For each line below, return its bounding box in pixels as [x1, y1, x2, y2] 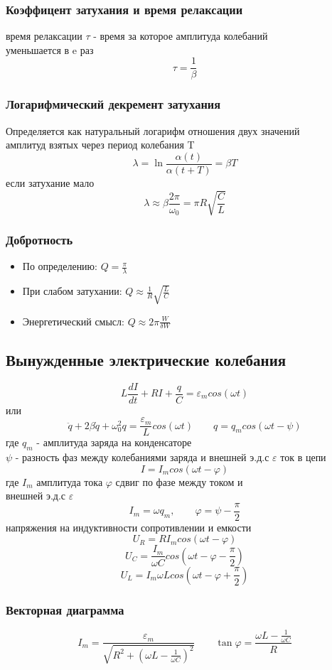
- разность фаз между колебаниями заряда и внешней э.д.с [15, 450, 269, 465]
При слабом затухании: [22, 283, 122, 298]
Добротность [6, 231, 73, 249]
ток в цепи [280, 450, 326, 465]
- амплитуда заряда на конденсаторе [36, 435, 192, 450]
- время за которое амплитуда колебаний [93, 28, 268, 43]
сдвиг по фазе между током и [115, 474, 243, 489]
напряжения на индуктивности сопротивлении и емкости [6, 519, 252, 534]
